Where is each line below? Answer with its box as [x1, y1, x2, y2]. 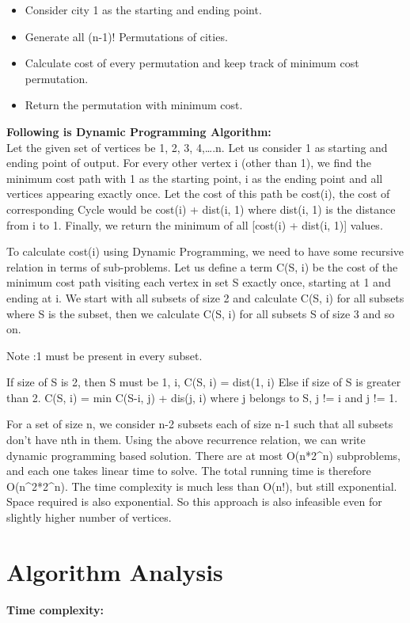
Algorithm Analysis [6, 555, 223, 587]
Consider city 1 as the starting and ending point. [25, 2, 262, 17]
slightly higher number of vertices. [6, 509, 172, 526]
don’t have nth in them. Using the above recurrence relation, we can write [6, 431, 366, 448]
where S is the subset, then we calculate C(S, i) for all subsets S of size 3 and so [6, 305, 395, 321]
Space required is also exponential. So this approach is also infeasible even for [6, 493, 382, 510]
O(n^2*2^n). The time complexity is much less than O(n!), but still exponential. [6, 477, 397, 494]
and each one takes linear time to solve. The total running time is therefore [6, 462, 371, 479]
